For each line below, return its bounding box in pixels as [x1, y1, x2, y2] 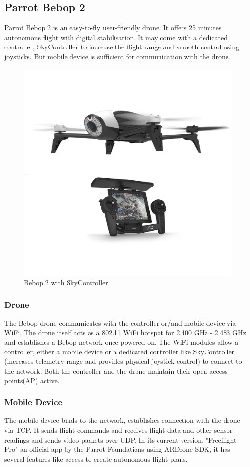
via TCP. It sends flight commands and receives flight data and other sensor [4, 424, 233, 435]
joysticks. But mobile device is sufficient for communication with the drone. [4, 51, 230, 61]
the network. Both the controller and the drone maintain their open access [4, 365, 227, 375]
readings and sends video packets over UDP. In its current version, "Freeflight [4, 434, 237, 444]
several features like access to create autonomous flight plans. [4, 453, 188, 464]
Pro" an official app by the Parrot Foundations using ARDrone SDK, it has [4, 444, 230, 454]
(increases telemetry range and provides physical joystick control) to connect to [4, 356, 242, 366]
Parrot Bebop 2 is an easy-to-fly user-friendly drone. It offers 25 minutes [4, 23, 222, 33]
